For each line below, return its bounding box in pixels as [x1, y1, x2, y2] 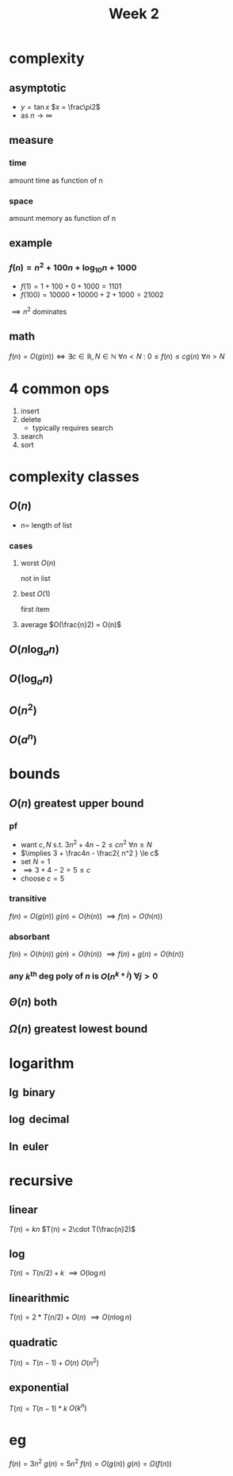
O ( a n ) [9, 730, 38, 747]
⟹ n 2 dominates [11, 305, 67, 316]
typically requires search [32, 423, 113, 432]
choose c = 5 [20, 874, 65, 883]
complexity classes [9, 467, 139, 486]
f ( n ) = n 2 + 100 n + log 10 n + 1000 [9, 260, 137, 275]
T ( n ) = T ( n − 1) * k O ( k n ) [9, 1402, 87, 1413]
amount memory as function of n [9, 213, 116, 223]
